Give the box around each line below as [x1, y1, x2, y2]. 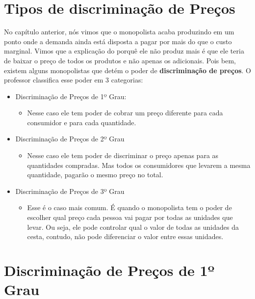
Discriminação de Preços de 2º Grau [15, 134, 125, 144]
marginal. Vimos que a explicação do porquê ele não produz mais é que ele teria [4, 46, 244, 56]
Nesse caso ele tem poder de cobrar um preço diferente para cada [27, 108, 223, 118]
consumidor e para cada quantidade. [27, 117, 136, 127]
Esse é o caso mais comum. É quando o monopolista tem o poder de [27, 202, 232, 213]
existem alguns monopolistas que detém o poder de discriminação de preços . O [4, 65, 252, 75]
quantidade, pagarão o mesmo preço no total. [27, 169, 163, 180]
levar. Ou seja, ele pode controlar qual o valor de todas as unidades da [27, 221, 239, 232]
